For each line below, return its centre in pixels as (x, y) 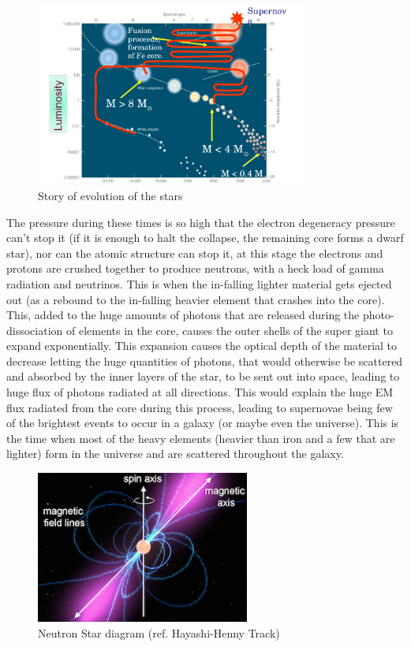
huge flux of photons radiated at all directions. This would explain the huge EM (200, 392)
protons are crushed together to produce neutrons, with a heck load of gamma (195, 268)
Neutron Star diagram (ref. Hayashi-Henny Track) (159, 632)
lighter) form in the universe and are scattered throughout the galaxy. (175, 454)
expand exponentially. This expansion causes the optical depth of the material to (202, 346)
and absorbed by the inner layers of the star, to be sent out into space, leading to (203, 376)
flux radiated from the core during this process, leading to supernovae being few (200, 407)
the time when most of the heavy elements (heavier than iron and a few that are (201, 438)
